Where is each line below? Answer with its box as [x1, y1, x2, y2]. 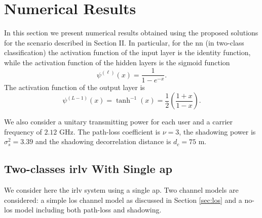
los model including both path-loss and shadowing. [4, 204, 162, 215]
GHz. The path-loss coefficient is [59, 126, 160, 137]
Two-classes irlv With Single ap [4, 161, 172, 177]
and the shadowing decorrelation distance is [35, 136, 171, 147]
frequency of [4, 126, 42, 137]
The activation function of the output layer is [4, 81, 145, 92]
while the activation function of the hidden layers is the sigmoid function [4, 57, 230, 67]
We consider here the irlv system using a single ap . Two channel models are [4, 185, 239, 195]
